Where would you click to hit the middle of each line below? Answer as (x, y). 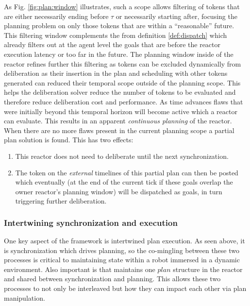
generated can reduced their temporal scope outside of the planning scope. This (122, 82)
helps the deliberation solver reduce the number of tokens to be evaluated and (120, 92)
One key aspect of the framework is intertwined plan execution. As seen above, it (125, 241)
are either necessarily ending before (56, 16)
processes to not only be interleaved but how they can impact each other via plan (125, 288)
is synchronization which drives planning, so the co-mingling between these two (122, 250)
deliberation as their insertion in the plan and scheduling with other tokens (116, 73)
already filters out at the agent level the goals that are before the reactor (112, 44)
